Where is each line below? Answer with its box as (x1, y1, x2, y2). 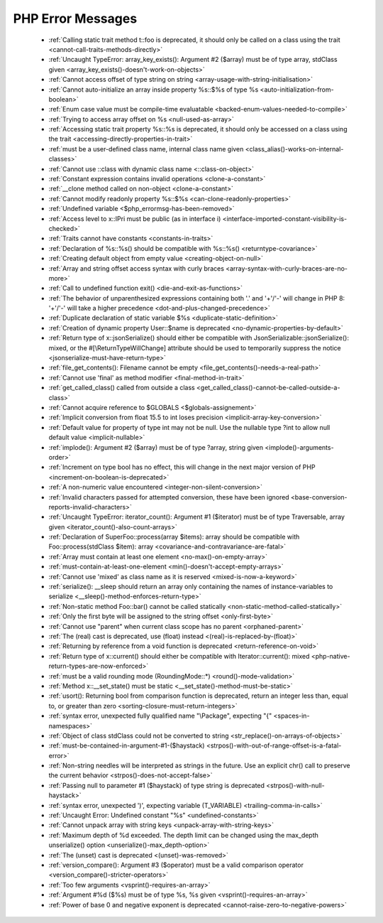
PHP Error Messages (13, 11, 138, 26)
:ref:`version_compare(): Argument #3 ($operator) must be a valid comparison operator (48, 860, 304, 869)
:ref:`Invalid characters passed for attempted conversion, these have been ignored (48, 492, 290, 501)
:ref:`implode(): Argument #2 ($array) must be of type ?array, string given (48, 443, 264, 451)
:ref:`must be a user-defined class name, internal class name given (48, 144, 244, 153)
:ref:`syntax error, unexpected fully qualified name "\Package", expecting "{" (48, 711, 272, 720)
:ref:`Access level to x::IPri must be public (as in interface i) (48, 214, 221, 223)
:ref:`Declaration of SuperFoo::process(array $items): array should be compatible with (48, 533, 300, 541)
